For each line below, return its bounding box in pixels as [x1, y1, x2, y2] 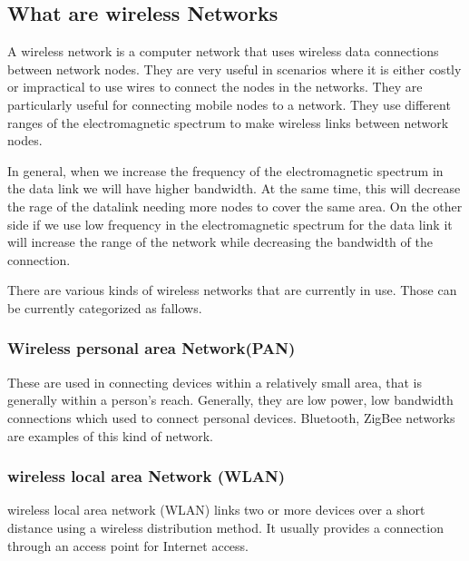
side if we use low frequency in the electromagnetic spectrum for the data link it [7, 214, 453, 233]
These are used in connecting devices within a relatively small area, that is [7, 372, 423, 391]
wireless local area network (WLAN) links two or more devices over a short [7, 500, 425, 519]
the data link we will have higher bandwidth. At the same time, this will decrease [7, 179, 461, 198]
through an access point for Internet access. [7, 536, 249, 555]
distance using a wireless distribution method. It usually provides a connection [7, 517, 444, 536]
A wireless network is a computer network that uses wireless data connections [7, 42, 439, 61]
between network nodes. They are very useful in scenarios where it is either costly [7, 59, 462, 78]
